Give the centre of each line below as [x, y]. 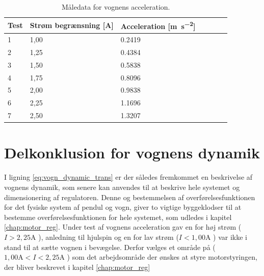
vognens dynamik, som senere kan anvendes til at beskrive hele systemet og [122, 187]
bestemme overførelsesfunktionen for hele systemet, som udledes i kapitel [118, 217]
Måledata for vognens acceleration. [116, 7]
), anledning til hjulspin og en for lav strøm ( [109, 237]
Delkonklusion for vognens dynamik [132, 153]
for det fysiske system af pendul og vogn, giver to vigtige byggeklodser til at [123, 207]
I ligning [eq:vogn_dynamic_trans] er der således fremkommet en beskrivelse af [128, 177]
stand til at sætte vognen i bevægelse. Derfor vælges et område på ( [110, 247]
